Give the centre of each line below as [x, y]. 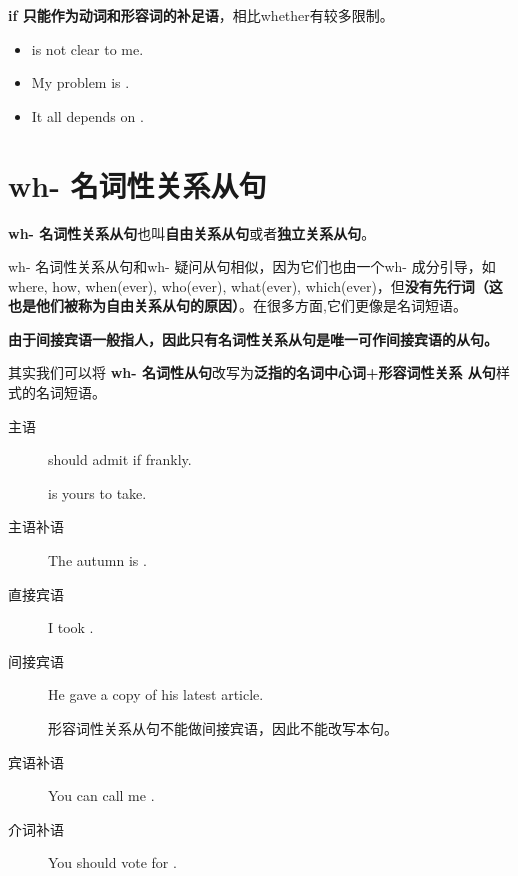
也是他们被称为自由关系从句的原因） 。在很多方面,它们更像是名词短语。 [237, 305]
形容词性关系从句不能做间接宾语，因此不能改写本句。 [223, 728]
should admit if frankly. [120, 459]
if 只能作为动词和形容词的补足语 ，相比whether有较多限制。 [201, 15]
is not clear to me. [87, 48]
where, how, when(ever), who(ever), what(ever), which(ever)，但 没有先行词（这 [255, 285]
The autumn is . [97, 560]
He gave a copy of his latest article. [156, 694]
